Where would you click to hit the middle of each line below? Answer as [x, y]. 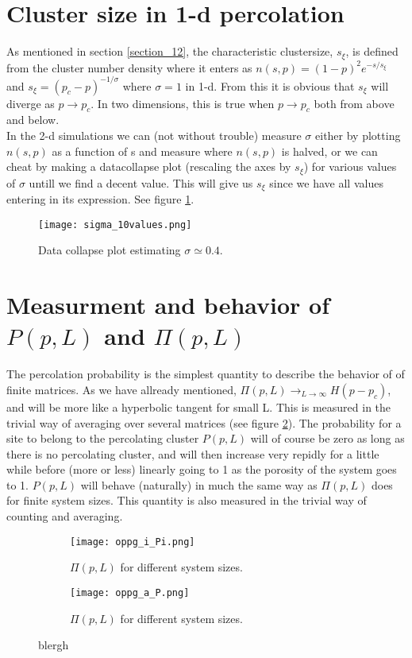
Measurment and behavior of [168, 305]
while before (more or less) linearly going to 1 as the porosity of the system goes [202, 469]
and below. [33, 120]
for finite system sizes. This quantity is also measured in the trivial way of [187, 500]
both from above [354, 103]
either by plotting [358, 135]
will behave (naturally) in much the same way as [199, 484]
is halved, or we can [329, 151]
